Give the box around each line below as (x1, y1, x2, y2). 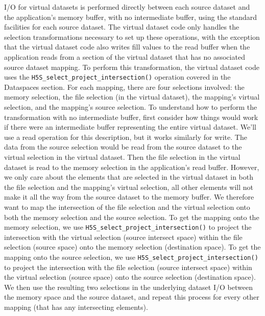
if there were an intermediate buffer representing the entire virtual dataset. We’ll (4, 121, 256, 132)
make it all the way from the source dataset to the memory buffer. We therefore (4, 191, 254, 202)
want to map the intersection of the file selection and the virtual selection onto (4, 201, 250, 212)
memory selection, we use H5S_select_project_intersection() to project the (4, 222, 252, 232)
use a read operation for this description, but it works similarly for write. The (4, 131, 247, 142)
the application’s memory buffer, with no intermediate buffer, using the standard (4, 11, 257, 22)
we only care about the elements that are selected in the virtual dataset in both (4, 172, 253, 182)
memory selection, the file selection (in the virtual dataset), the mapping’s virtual (4, 91, 260, 102)
